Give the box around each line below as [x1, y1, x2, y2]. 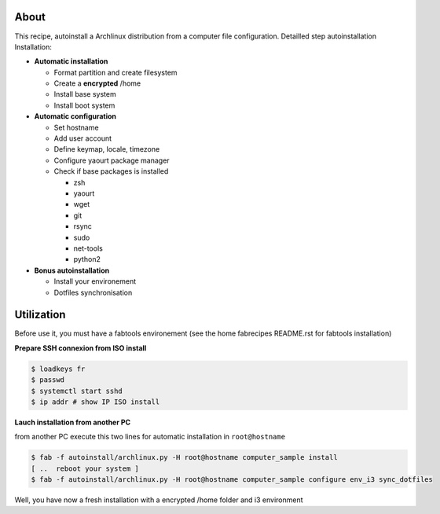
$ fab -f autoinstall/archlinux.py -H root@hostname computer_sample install [31, 453, 338, 462]
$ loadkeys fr [31, 364, 86, 373]
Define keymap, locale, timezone [53, 145, 160, 154]
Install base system [53, 90, 117, 99]
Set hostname [53, 123, 99, 132]
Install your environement [53, 277, 137, 286]
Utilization [14, 308, 66, 321]
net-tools [73, 244, 104, 253]
